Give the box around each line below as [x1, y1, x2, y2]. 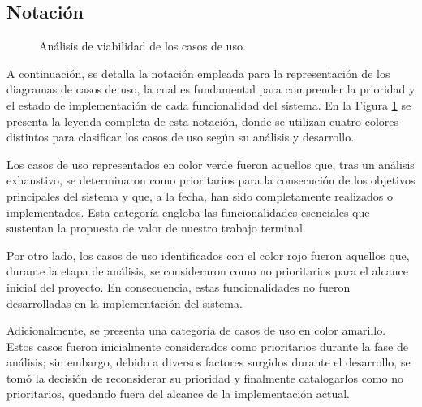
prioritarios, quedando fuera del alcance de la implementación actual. [6, 385, 350, 402]
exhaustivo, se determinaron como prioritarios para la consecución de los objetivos [6, 171, 416, 188]
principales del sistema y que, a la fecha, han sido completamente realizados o [6, 187, 394, 204]
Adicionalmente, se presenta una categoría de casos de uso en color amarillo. [6, 322, 386, 339]
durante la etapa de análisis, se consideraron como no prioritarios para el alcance [6, 262, 408, 279]
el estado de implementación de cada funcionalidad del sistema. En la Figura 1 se [6, 96, 411, 113]
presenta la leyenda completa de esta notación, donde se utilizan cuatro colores [6, 112, 398, 129]
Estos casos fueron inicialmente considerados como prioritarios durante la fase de [6, 337, 408, 354]
